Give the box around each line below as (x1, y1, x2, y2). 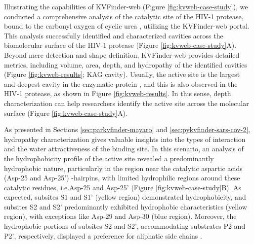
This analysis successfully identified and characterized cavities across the (4, 30, 223, 40)
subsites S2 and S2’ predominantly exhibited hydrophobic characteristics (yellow (4, 201, 247, 211)
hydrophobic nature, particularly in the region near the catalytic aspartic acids (4, 163, 243, 173)
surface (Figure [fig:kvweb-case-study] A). (4, 107, 127, 118)
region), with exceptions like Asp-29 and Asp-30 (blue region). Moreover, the (4, 211, 237, 221)
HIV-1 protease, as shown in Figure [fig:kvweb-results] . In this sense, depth (4, 88, 231, 99)
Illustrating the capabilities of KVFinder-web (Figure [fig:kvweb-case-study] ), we (4, 1, 248, 11)
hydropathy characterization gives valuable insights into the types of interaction (4, 134, 246, 144)
